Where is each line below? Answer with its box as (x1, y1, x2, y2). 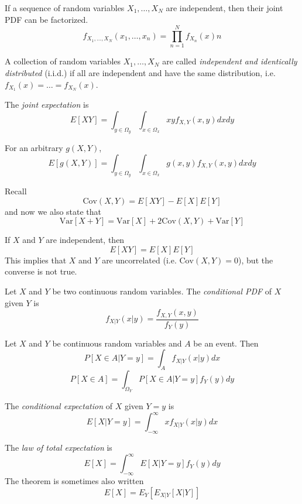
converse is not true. (5, 265, 77, 277)
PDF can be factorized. (5, 13, 88, 25)
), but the (238, 253, 273, 266)
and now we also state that (5, 205, 102, 217)
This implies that (5, 253, 67, 266)
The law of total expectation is (5, 441, 112, 454)
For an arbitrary (5, 142, 63, 154)
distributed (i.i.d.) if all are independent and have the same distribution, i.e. (5, 66, 276, 78)
